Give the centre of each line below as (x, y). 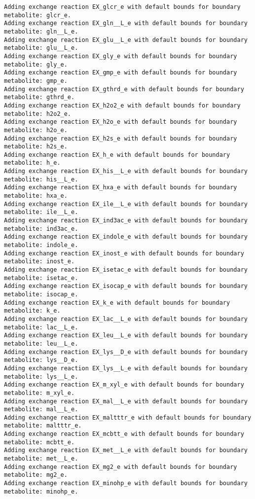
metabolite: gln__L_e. (41, 31)
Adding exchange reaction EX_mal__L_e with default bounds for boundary (126, 401)
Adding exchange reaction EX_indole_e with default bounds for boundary (126, 237)
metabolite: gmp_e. (36, 81)
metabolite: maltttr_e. (43, 426)
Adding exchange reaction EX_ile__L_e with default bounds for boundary (126, 204)
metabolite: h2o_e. (36, 130)
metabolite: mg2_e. (36, 475)
